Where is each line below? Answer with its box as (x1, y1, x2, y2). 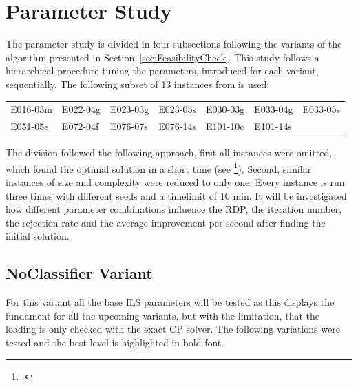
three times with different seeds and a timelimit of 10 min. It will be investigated (6, 188, 347, 202)
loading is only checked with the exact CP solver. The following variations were (6, 322, 340, 336)
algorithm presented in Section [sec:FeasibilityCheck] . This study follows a (6, 50, 319, 64)
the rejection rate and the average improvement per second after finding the (6, 215, 326, 229)
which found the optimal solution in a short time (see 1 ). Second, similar (6, 159, 312, 176)
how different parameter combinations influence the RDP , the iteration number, (6, 202, 342, 216)
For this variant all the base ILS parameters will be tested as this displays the (6, 295, 335, 309)
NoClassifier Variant (6, 262, 153, 284)
